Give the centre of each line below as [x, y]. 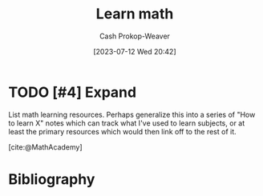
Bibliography [52, 179]
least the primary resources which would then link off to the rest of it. [122, 131]
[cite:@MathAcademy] [45, 147]
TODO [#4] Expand [73, 92]
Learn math [135, 14]
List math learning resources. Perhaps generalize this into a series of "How [132, 114]
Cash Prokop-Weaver [135, 36]
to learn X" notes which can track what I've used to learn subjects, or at [127, 123]
